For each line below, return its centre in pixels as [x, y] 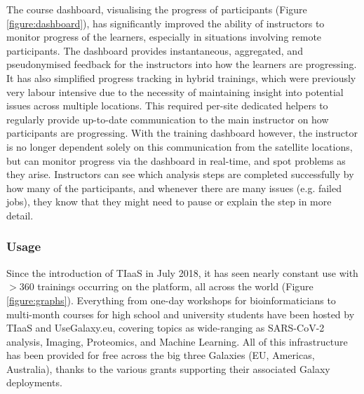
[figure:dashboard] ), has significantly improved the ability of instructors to [166, 23]
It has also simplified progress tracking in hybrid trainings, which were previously [181, 77]
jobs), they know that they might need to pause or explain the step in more [169, 202]
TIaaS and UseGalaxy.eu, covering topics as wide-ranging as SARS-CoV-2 [166, 328]
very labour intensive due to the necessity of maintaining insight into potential [175, 91]
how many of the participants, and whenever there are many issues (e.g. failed [174, 188]
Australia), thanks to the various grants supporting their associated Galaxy [168, 368]
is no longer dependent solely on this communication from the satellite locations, [180, 146]
